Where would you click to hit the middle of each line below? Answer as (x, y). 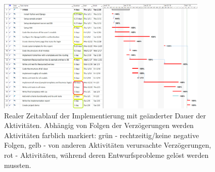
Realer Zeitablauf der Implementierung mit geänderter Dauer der (105, 115)
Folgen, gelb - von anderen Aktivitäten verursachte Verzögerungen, (108, 145)
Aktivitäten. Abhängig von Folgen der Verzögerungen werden (99, 125)
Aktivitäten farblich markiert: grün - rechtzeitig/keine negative (102, 135)
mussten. (18, 165)
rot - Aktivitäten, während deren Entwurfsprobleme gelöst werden (106, 155)
